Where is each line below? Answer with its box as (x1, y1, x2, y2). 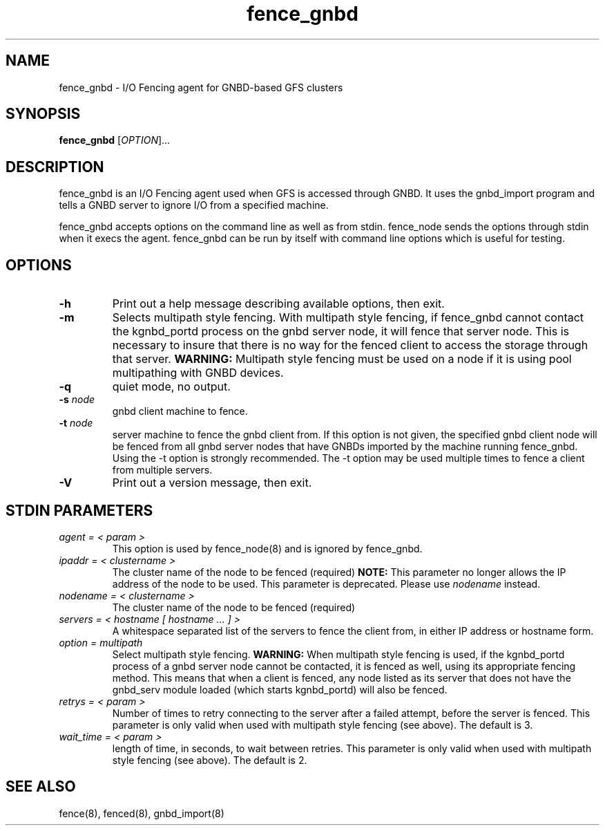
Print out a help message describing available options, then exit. (112, 297, 445, 311)
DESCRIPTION (6, 158, 104, 176)
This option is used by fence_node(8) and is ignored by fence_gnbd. (112, 542, 423, 554)
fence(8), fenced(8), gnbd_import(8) (59, 807, 224, 819)
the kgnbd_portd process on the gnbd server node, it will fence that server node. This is (112, 324, 569, 339)
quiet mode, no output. (112, 380, 231, 394)
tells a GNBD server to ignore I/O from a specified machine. (59, 199, 329, 212)
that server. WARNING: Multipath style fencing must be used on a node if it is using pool (112, 352, 572, 366)
